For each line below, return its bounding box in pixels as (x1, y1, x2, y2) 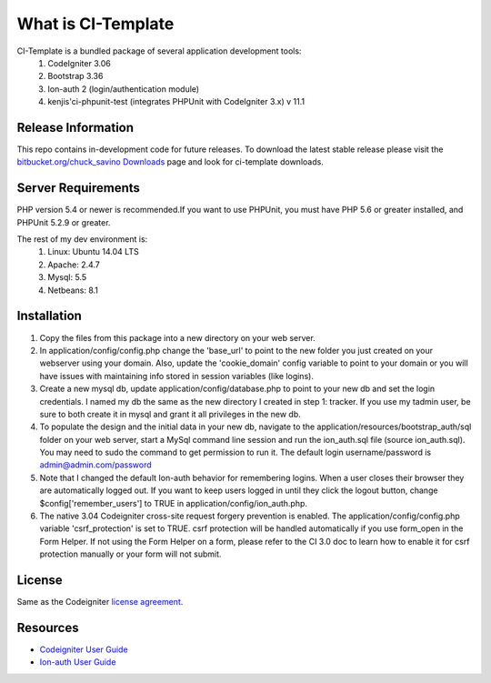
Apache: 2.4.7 (47, 259, 100, 270)
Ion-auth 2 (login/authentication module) (47, 83, 200, 95)
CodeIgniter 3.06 (47, 57, 111, 68)
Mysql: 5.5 (47, 272, 86, 283)
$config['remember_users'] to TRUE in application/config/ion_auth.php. (39, 497, 308, 508)
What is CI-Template (16, 14, 175, 34)
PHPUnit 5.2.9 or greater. (16, 216, 111, 227)
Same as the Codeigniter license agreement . (16, 597, 184, 608)
